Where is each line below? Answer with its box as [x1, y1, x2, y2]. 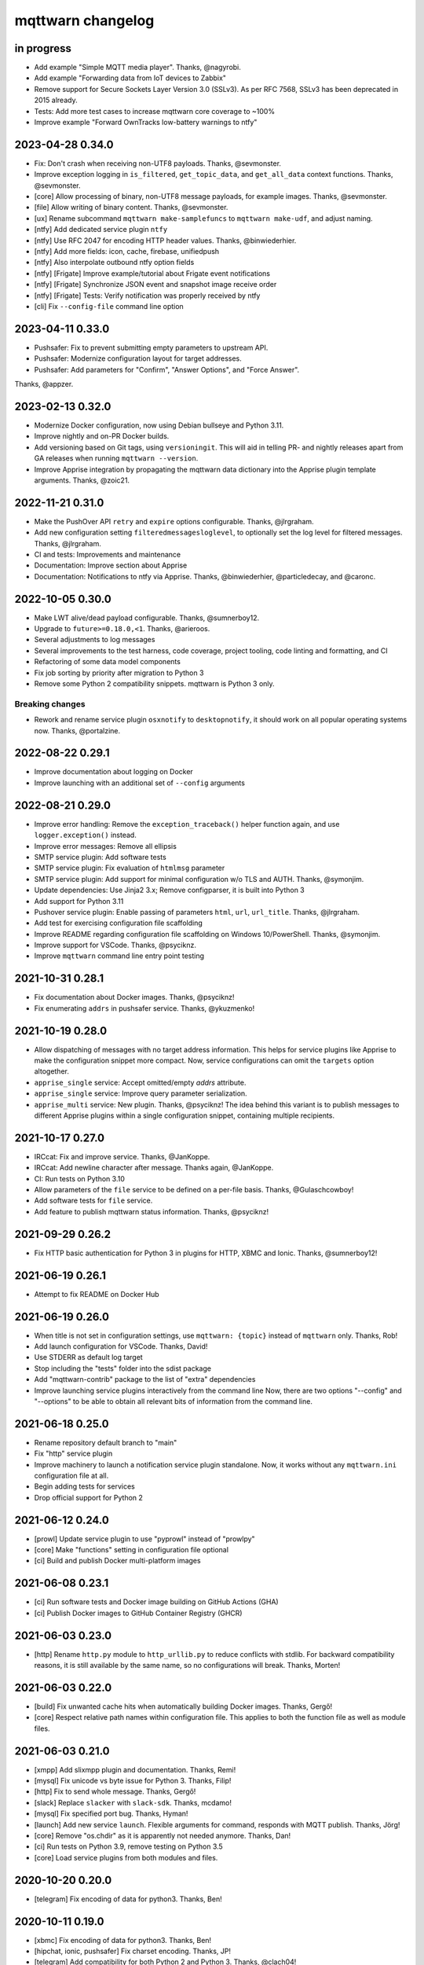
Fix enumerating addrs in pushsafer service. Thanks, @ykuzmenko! [34, 1003, 255, 1013]
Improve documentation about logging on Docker [34, 767, 194, 777]
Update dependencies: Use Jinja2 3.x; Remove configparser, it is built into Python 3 [34, 885, 305, 895]
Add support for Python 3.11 [34, 896, 124, 905]
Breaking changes [14, 698, 86, 709]
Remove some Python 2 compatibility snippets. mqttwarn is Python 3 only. [34, 679, 275, 689]
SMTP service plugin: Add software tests [34, 852, 166, 861]
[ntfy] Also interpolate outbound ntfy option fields [34, 258, 195, 267]
